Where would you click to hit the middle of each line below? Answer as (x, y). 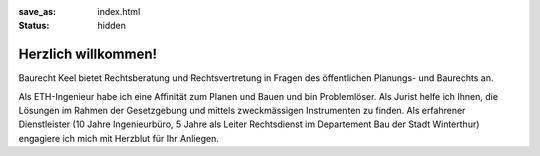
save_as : (37, 11)
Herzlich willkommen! (88, 54)
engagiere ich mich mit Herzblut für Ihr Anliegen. (118, 138)
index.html (119, 11)
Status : (34, 26)
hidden (112, 26)
